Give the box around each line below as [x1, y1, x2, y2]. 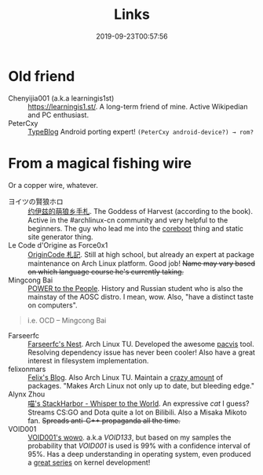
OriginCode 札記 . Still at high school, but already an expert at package [27, 249, 255, 259]
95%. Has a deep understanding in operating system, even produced [27, 449, 251, 458]
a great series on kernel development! [27, 458, 151, 467]
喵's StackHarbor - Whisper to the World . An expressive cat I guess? [27, 399, 250, 408]
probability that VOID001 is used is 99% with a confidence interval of [27, 440, 251, 450]
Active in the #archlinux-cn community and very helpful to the [27, 215, 228, 225]
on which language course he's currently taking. [27, 267, 184, 276]
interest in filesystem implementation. [27, 355, 149, 365]
